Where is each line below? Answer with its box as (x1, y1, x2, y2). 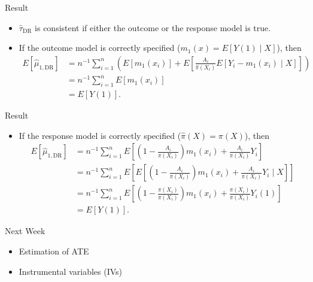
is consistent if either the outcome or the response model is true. (35, 21, 271, 34)
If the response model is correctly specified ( (19, 129, 181, 141)
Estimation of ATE (19, 245, 89, 257)
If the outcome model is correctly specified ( (19, 41, 181, 54)
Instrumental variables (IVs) (19, 265, 122, 277)
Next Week (5, 225, 45, 237)
